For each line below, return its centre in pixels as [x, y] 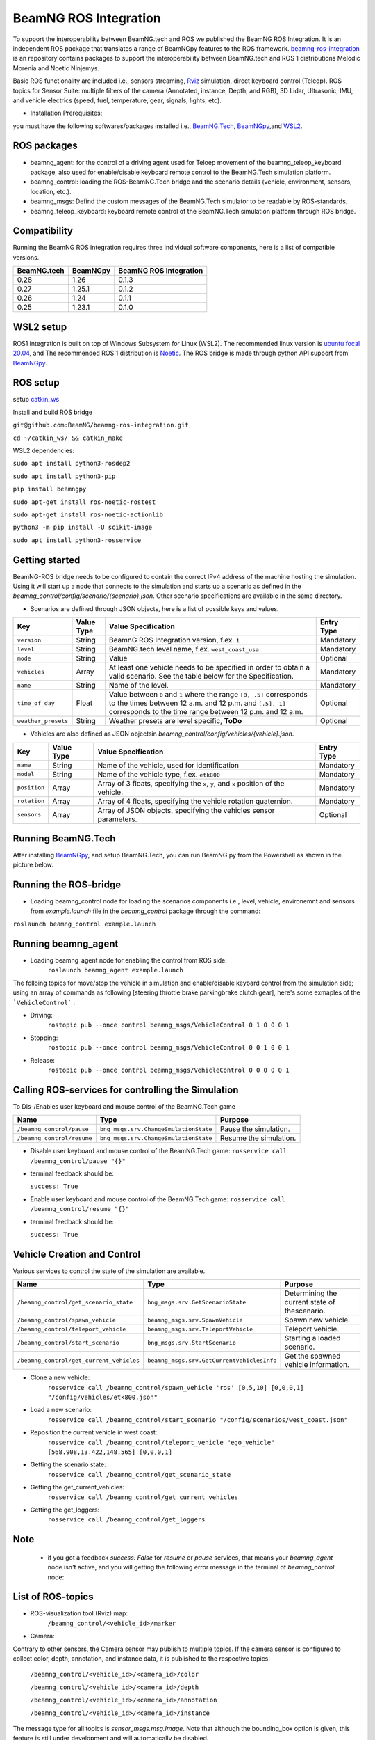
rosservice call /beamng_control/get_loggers [126, 1520]
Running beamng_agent [66, 943]
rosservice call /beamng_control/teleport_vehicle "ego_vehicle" [161, 1442]
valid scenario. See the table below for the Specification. [201, 677]
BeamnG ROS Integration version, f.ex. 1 [174, 640]
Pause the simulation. [255, 1129]
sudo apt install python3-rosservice [77, 540]
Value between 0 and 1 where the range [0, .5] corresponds [208, 695]
